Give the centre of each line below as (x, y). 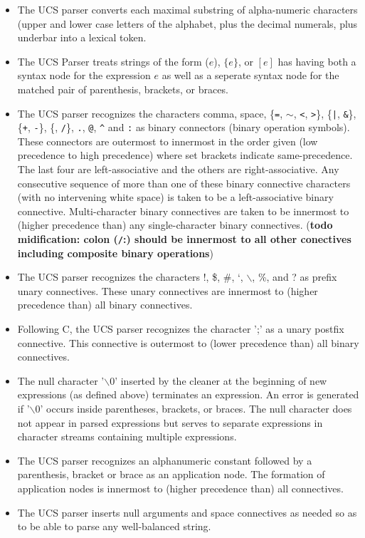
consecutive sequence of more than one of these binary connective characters (184, 183)
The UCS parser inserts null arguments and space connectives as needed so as (187, 512)
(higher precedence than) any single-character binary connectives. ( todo (175, 225)
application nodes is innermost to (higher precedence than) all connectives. (180, 488)
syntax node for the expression (84, 75)
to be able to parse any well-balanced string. (114, 526)
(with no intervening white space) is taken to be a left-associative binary (175, 197)
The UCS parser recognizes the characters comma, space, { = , (150, 113)
